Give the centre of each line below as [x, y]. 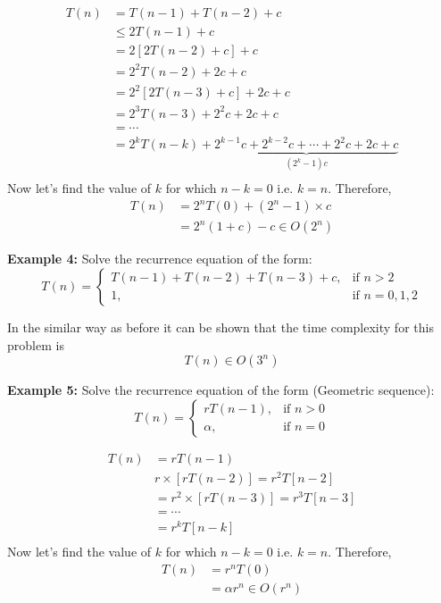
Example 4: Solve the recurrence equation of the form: [160, 259]
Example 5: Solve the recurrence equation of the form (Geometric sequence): [221, 390]
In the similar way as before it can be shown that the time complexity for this [220, 327]
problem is [36, 344]
